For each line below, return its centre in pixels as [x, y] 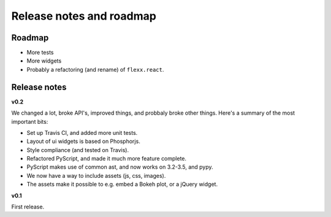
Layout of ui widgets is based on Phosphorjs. [83, 142]
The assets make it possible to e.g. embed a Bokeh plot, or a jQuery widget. [122, 185]
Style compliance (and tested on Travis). [78, 150]
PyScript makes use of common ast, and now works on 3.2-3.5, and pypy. [120, 167]
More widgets [44, 61]
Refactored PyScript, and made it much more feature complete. [107, 159]
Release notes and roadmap [84, 16]
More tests [40, 53]
